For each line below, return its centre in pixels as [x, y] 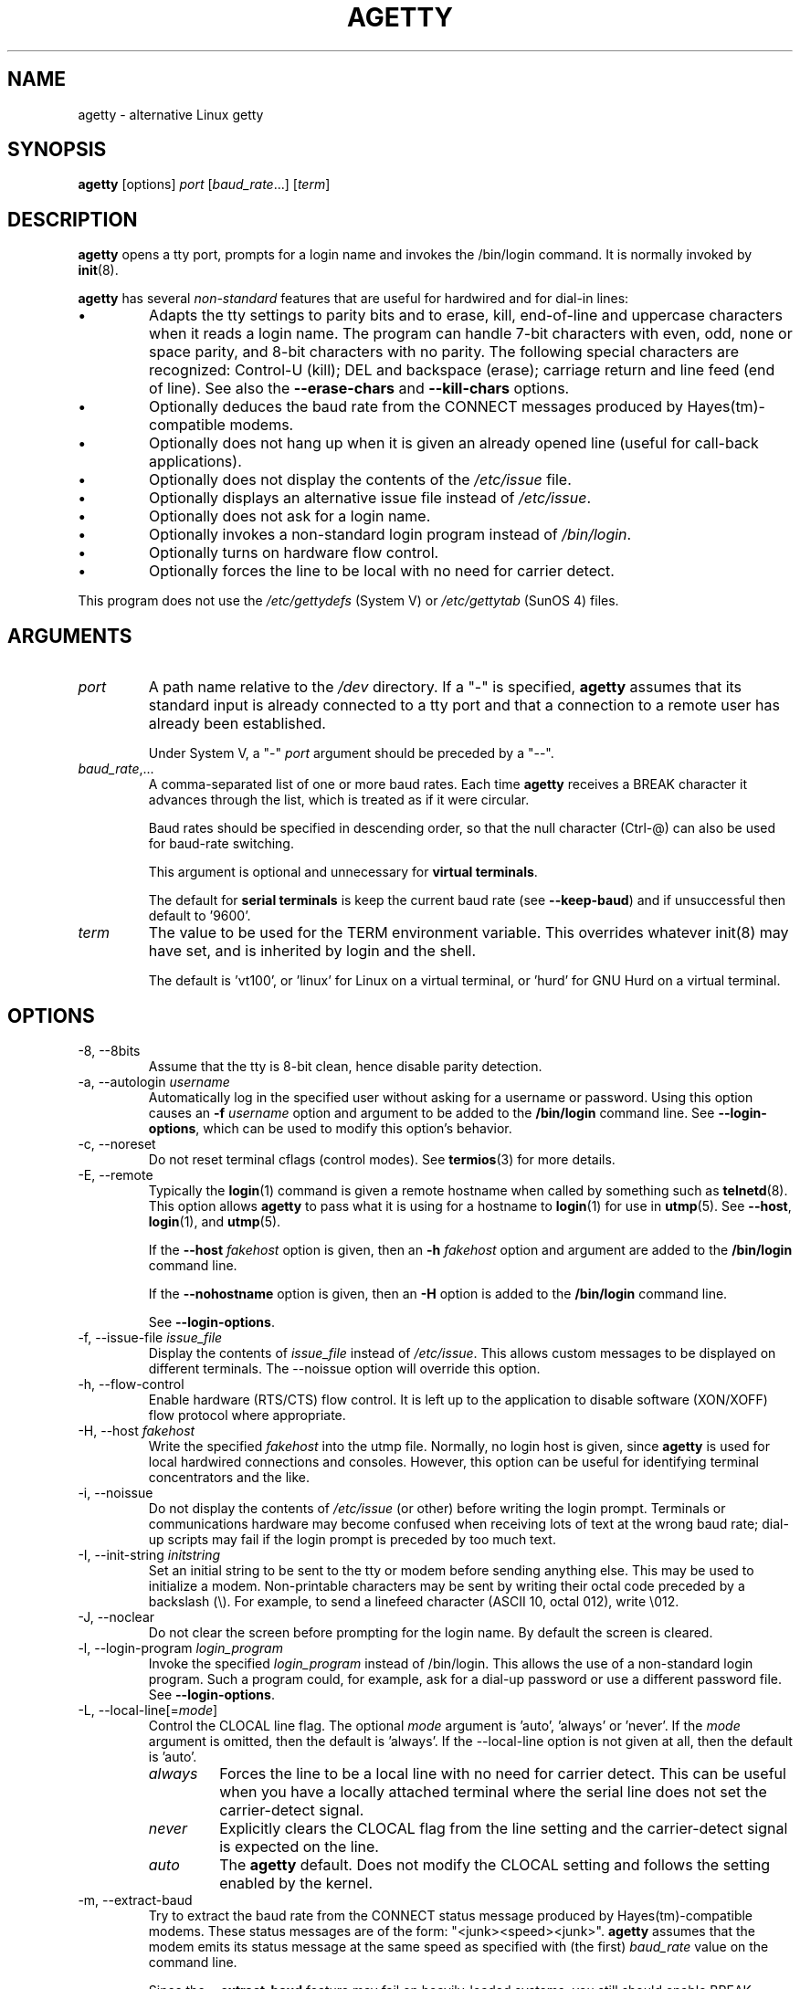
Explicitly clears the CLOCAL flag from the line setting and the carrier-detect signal [504, 1828]
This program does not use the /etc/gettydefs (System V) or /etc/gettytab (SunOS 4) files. [348, 601]
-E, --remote [116, 1174]
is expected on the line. [299, 1846]
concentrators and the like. [229, 1477]
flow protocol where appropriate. [247, 1415]
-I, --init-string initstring [149, 1554]
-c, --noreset [117, 1143]
